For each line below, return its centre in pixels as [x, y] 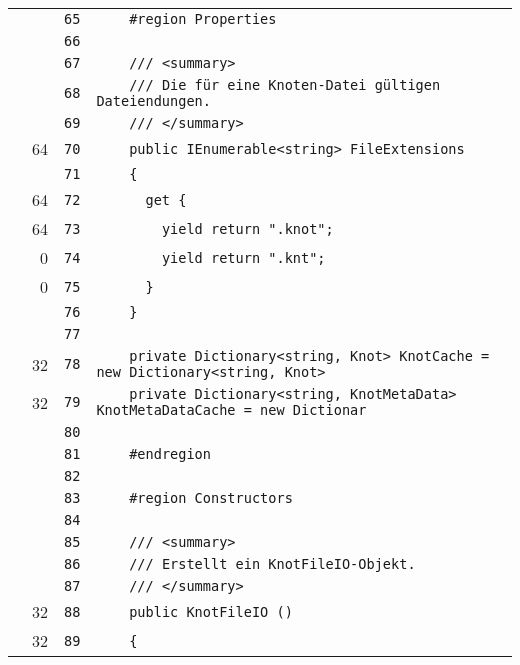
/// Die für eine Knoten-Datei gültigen [285, 85]
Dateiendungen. [153, 101]
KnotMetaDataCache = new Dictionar [231, 410]
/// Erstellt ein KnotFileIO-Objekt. [272, 564]
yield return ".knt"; [243, 257]
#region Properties [203, 19]
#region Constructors [211, 498]
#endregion [170, 454]
